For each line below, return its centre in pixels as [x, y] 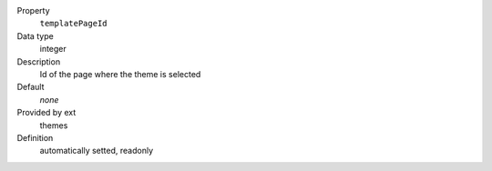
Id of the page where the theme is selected [120, 74]
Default [31, 87]
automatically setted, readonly [97, 151]
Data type [35, 35]
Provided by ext [46, 113]
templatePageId [74, 24]
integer [53, 49]
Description [39, 61]
